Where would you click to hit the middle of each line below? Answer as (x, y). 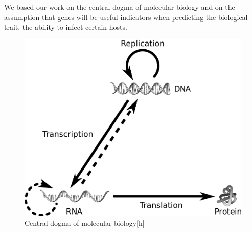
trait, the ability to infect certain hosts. (66, 27)
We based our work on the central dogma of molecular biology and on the (120, 7)
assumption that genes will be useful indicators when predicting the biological (126, 17)
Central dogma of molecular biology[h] (85, 223)
